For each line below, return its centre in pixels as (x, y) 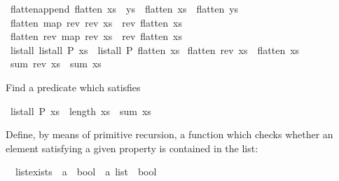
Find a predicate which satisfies (73, 87)
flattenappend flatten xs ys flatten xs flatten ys (124, 8)
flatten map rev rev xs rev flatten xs (96, 22)
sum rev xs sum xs (56, 63)
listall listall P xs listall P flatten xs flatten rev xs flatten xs (155, 49)
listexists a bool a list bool (86, 172)
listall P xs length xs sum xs (81, 110)
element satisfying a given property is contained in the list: (132, 148)
